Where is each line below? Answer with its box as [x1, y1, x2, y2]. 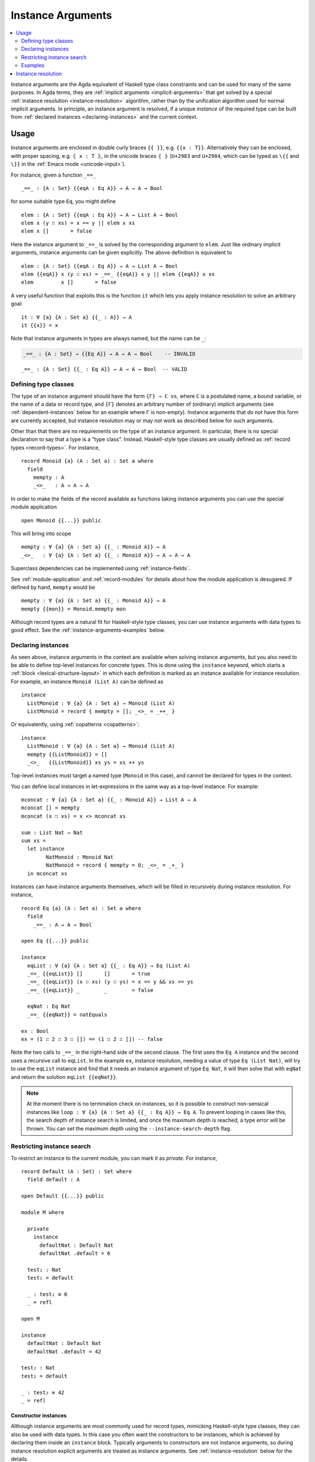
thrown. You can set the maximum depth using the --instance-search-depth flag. [26, 1125, 232, 1132]
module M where [21, 1209, 65, 1216]
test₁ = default [27, 1275, 74, 1281]
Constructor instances [10, 1412, 67, 1419]
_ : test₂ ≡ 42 [21, 1389, 65, 1396]
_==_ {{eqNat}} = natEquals [27, 1011, 108, 1018]
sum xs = [21, 837, 46, 844]
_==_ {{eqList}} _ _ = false [27, 987, 154, 994]
